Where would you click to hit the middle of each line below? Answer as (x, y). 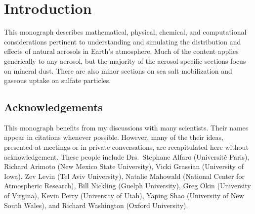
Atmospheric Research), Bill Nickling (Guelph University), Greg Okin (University (127, 186)
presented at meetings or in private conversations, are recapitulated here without (126, 147)
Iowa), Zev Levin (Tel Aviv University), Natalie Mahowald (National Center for (124, 176)
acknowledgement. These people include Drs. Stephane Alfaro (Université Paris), (127, 156)
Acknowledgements (53, 107)
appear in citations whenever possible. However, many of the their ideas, (114, 137)
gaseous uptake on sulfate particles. (58, 80)
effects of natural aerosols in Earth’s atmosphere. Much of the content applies (121, 51)
